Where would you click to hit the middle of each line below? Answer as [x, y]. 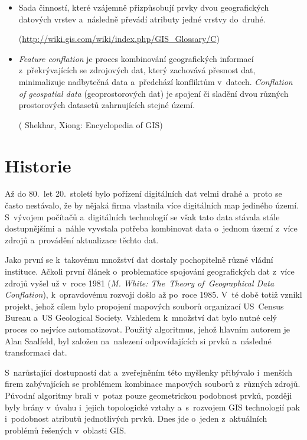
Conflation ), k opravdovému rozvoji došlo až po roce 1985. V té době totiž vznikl [153, 294]
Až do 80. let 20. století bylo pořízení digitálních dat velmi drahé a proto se [143, 193]
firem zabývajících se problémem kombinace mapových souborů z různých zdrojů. [153, 384]
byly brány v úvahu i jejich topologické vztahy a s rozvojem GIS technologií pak [153, 407]
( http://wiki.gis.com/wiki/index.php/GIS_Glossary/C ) [119, 39]
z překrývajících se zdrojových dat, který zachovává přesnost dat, [137, 70]
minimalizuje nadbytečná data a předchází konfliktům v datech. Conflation [156, 81]
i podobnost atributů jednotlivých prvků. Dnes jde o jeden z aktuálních [136, 418]
